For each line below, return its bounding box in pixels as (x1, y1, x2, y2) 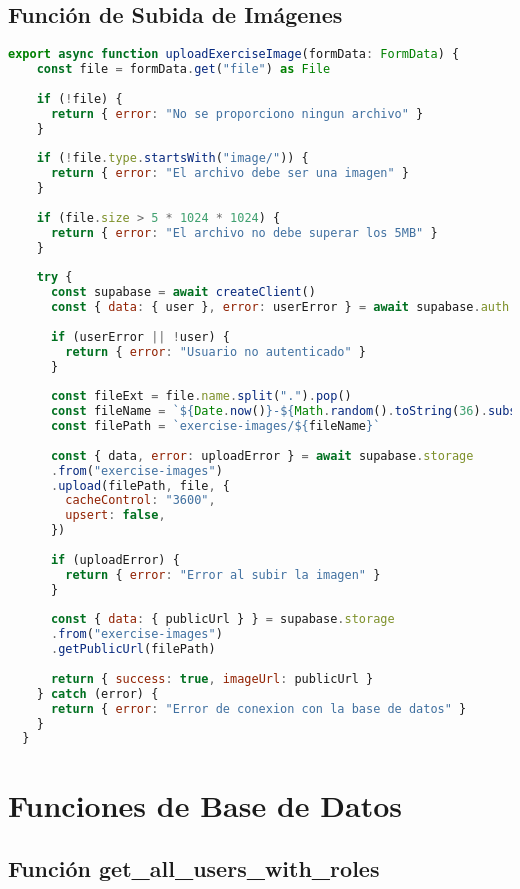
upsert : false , (65, 508, 166, 523)
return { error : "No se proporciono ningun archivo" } (50, 106, 424, 121)
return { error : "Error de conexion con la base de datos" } (50, 701, 467, 716)
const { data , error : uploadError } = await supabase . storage (50, 448, 474, 463)
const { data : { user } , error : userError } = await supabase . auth (50, 300, 510, 315)
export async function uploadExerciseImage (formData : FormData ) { (8, 47, 460, 62)
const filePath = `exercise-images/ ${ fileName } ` (50, 419, 381, 434)
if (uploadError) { (50, 552, 180, 567)
